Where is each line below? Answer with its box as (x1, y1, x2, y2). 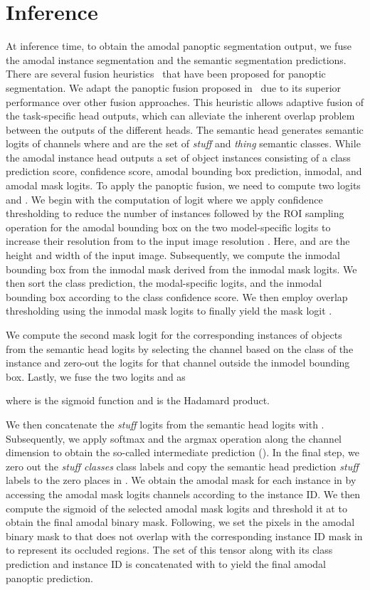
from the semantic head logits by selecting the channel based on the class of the (6, 341, 354, 356)
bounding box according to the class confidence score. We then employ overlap (6, 289, 348, 304)
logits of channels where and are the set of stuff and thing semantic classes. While (6, 136, 361, 151)
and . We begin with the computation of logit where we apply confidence (6, 191, 323, 206)
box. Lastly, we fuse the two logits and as (6, 369, 186, 384)
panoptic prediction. (6, 570, 93, 585)
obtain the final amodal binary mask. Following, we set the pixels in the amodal (6, 515, 355, 530)
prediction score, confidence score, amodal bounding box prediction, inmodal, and (6, 164, 362, 179)
